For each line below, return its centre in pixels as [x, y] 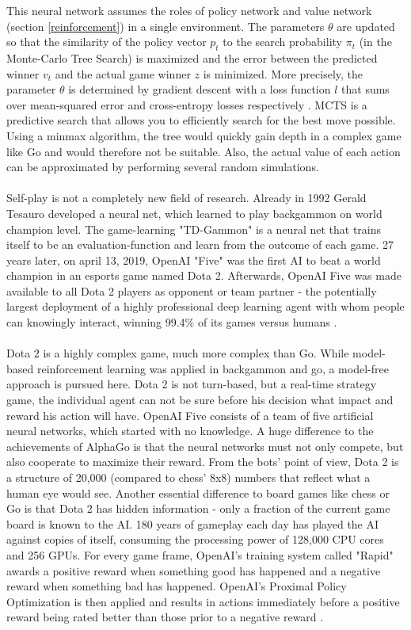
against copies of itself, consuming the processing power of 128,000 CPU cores [195, 539]
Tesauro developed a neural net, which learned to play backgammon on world [194, 213]
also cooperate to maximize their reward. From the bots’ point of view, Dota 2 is [203, 462]
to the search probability [282, 42]
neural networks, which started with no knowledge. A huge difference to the [190, 431]
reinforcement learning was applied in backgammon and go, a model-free [213, 368]
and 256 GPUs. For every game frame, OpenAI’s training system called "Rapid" [200, 554]
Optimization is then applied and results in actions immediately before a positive [203, 601]
